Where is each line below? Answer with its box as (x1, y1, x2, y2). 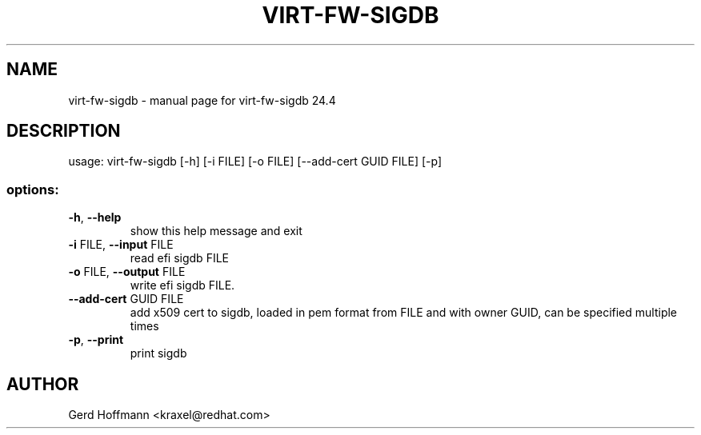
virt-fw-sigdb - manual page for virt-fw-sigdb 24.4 (68, 93, 336, 107)
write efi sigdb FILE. (130, 278, 235, 293)
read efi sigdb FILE (130, 251, 229, 265)
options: (6, 181, 59, 198)
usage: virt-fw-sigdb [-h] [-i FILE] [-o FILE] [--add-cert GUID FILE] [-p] (68, 154, 443, 169)
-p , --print (68, 333, 124, 347)
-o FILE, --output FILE (68, 265, 186, 279)
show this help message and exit (130, 224, 302, 238)
